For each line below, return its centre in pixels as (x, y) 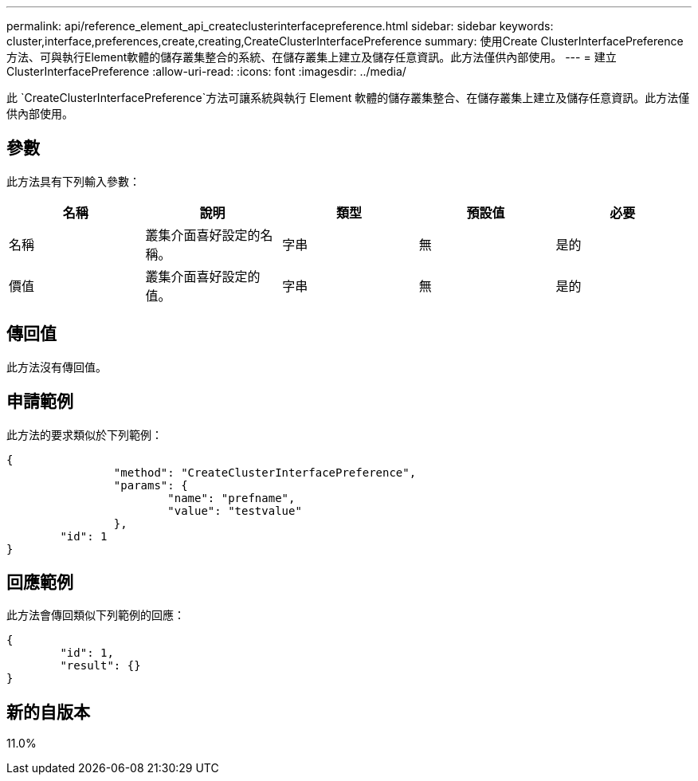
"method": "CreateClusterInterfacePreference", (265, 472)
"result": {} (100, 666)
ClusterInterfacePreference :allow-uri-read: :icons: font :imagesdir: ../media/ (206, 71)
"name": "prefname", (231, 498)
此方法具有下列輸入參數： (73, 181)
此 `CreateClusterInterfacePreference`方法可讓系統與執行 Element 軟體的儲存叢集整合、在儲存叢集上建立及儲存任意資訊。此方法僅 (348, 98)
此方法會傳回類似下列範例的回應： (96, 615)
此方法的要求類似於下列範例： (84, 434)
